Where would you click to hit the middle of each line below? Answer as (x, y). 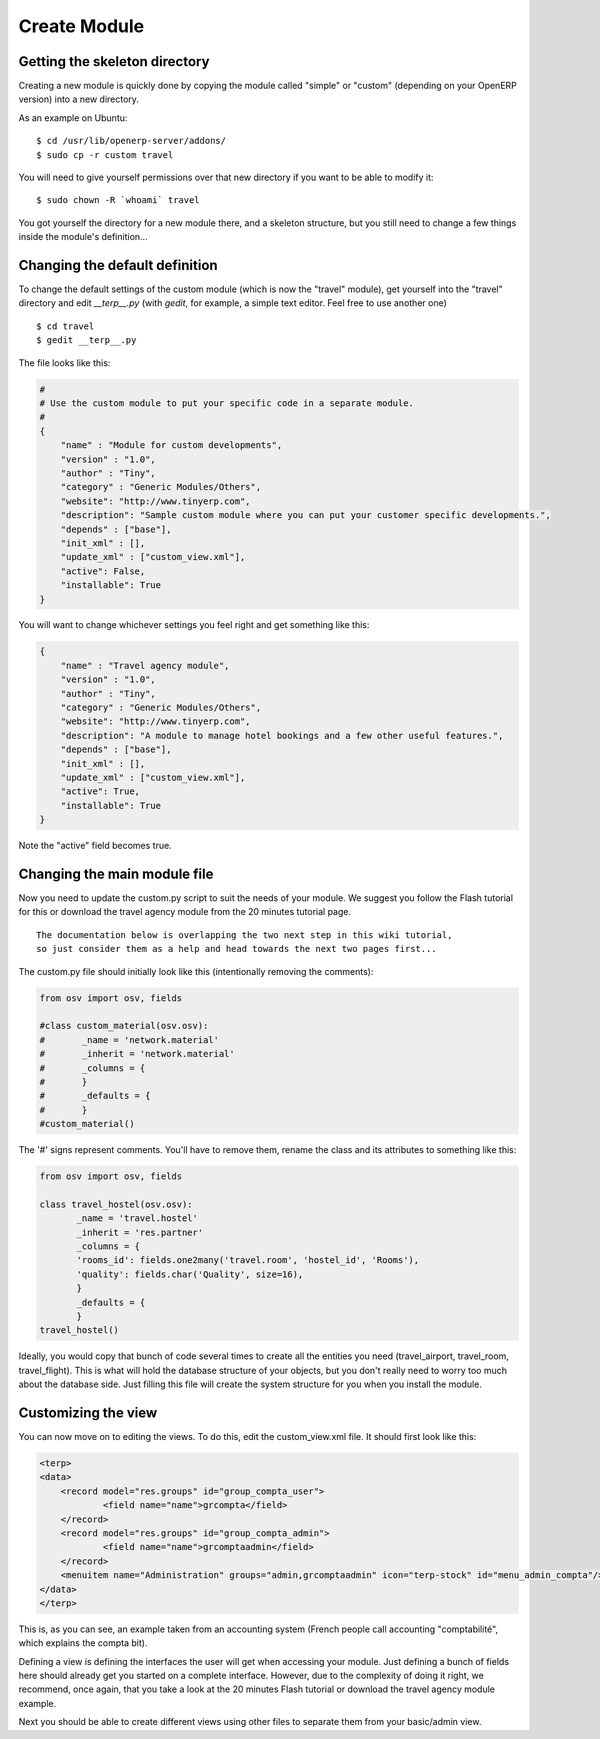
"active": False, (103, 571)
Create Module (81, 26)
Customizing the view (88, 1412)
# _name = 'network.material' (129, 1039)
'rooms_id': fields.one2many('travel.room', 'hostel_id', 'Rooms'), (248, 1260)
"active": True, (100, 791)
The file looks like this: (64, 362)
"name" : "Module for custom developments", (171, 445)
